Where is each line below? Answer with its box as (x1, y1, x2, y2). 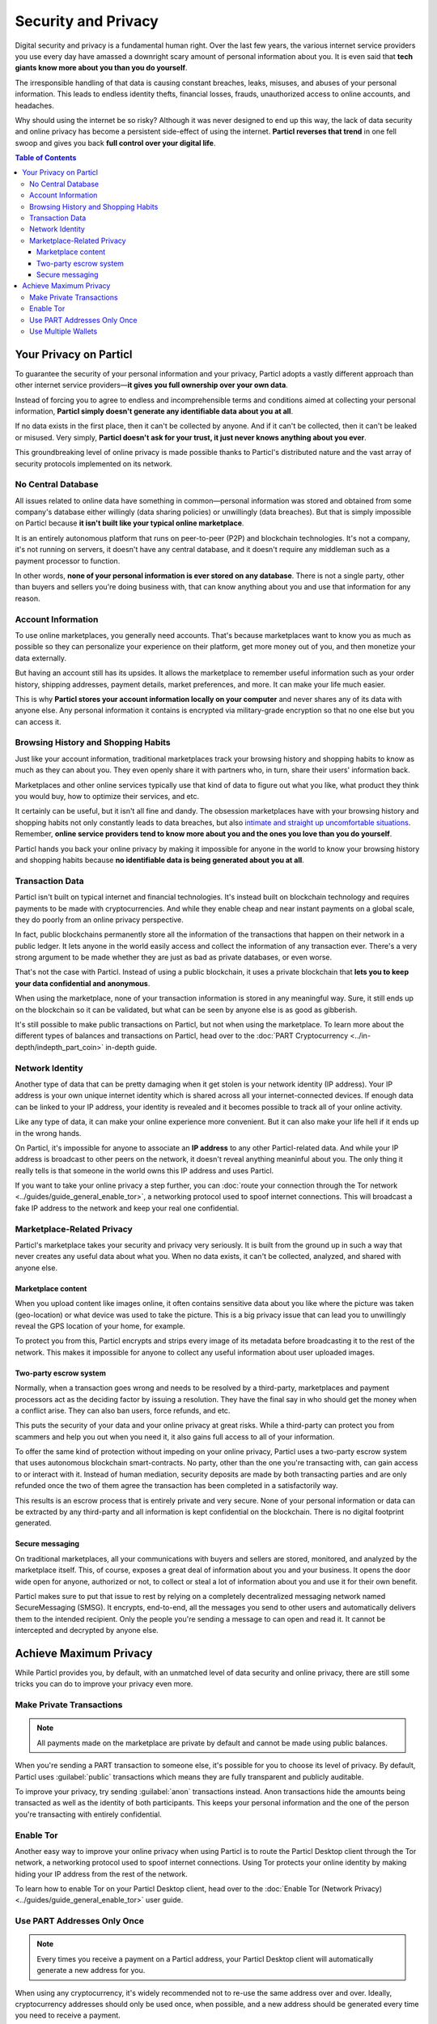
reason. (15, 593, 40, 603)
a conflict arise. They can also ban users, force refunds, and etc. (15, 1405, 231, 1415)
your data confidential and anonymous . (15, 978, 151, 988)
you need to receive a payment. (15, 2010, 121, 2020)
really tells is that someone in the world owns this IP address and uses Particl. (15, 1166, 274, 1176)
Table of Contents (15, 153, 77, 163)
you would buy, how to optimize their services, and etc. (15, 792, 200, 802)
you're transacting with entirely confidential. (15, 1809, 162, 1819)
